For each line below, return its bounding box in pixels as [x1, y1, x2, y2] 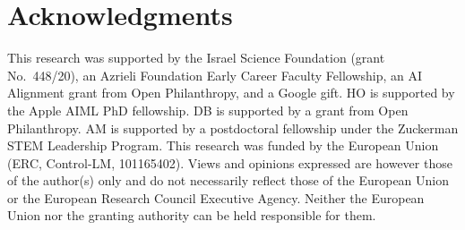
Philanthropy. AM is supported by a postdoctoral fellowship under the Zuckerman [7, 118, 459, 137]
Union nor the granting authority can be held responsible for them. [7, 206, 376, 225]
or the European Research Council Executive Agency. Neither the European [7, 188, 425, 207]
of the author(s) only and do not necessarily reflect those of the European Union [7, 171, 450, 190]
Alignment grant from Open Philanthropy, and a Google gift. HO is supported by [7, 83, 455, 102]
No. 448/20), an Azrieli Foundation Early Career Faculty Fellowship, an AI [7, 65, 423, 84]
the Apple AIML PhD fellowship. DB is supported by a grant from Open [7, 100, 409, 119]
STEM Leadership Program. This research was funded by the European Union [7, 136, 439, 155]
